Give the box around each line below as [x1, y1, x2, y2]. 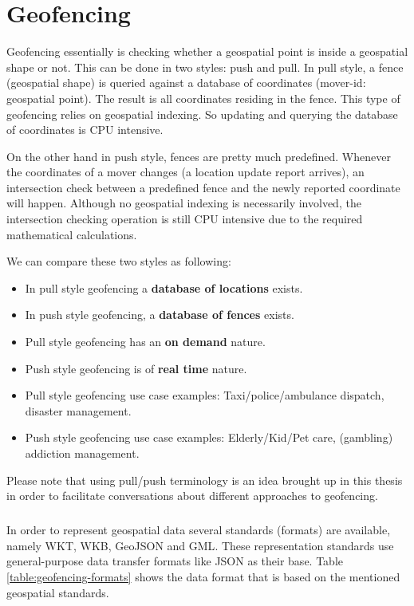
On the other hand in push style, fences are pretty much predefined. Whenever [6, 148, 391, 164]
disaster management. [25, 402, 132, 419]
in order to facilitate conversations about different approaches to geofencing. [6, 487, 378, 504]
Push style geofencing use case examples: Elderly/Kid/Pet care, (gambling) [25, 429, 393, 446]
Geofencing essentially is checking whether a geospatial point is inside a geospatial [6, 43, 408, 60]
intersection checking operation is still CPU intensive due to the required [6, 211, 363, 227]
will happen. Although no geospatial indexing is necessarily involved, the [6, 195, 361, 211]
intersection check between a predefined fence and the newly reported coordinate [6, 179, 400, 195]
